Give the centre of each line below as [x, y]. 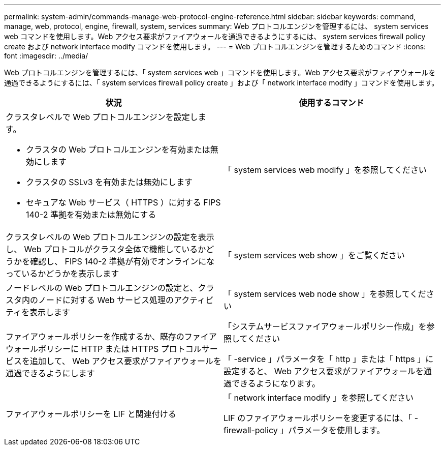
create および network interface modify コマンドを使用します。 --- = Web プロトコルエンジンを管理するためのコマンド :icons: [215, 47]
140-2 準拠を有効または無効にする [91, 215]
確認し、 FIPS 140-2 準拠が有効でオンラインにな [122, 261]
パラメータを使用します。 [337, 430]
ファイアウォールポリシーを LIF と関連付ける [91, 414]
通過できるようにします [50, 373]
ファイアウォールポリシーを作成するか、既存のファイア [111, 337]
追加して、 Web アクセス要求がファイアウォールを [126, 361]
